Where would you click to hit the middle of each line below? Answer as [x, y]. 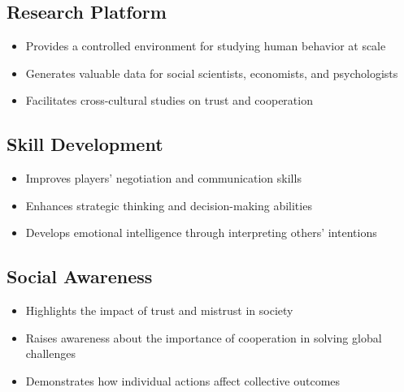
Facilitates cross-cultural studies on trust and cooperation [169, 100]
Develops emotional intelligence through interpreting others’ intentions [201, 233]
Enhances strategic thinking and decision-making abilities [169, 205]
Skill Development [85, 144]
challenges [50, 353]
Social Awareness [80, 276]
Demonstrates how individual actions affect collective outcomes [183, 380]
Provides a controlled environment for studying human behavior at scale [206, 46]
